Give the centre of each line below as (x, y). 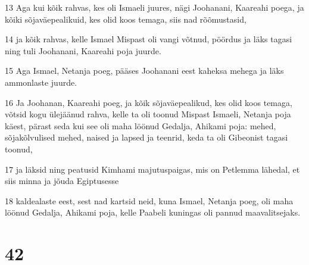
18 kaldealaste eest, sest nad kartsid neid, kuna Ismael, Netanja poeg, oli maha (149, 200)
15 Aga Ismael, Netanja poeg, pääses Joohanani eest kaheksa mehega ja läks (144, 71)
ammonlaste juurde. (41, 82)
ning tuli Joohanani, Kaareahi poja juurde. (83, 50)
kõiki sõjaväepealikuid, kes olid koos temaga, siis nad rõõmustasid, (126, 19)
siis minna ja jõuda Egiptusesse (62, 181)
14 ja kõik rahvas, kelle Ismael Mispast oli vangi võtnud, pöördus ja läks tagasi (149, 39)
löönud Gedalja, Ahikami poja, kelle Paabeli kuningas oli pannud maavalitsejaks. (153, 212)
